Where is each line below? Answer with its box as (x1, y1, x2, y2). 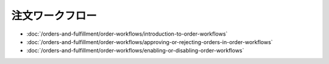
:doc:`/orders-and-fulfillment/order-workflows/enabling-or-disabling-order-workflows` (26, 47, 244, 54)
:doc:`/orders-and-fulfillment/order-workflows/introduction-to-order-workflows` (26, 30, 228, 37)
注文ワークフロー (11, 9, 97, 22)
